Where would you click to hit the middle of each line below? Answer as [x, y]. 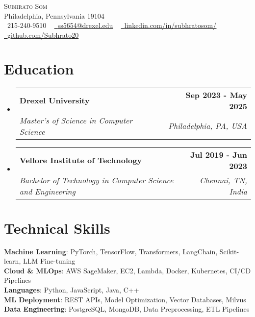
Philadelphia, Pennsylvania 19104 [54, 15]
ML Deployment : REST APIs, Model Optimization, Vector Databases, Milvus [125, 299]
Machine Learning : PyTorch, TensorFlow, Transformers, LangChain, [111, 251]
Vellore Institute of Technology [81, 160]
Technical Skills [57, 228]
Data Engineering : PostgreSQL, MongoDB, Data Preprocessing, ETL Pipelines [127, 309]
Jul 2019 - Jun [218, 154]
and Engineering [47, 191]
